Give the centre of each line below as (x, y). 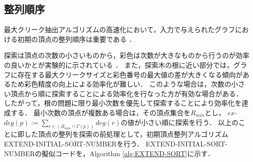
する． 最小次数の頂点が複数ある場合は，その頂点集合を (100, 112)
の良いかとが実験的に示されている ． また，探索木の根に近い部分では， (119, 64)
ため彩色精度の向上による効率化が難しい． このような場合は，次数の (121, 84)
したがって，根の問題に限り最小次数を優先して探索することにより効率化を (123, 103)
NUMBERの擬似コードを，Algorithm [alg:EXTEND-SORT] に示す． (109, 153)
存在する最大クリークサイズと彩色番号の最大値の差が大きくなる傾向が (130, 74)
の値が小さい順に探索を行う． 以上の (180, 122)
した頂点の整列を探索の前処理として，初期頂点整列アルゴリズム (126, 134)
